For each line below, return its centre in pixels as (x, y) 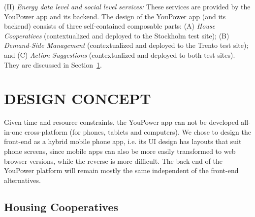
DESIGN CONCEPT (78, 98)
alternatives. (22, 180)
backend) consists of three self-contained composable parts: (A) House (110, 26)
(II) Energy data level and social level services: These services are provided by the (127, 6)
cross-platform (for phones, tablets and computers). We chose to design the (138, 131)
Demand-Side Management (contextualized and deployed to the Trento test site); (126, 45)
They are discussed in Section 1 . (53, 64)
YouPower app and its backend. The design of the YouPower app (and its (115, 16)
